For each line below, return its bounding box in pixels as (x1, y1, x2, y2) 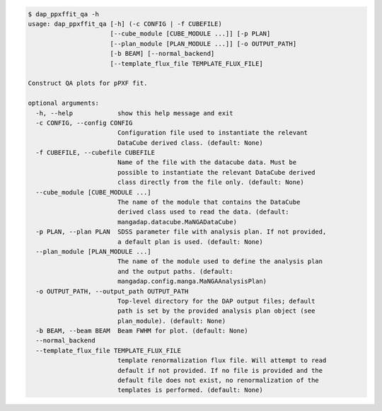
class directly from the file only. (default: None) (117, 178, 304, 187)
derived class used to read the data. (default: (117, 208, 289, 216)
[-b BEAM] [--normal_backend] (110, 50, 215, 58)
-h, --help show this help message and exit (35, 109, 233, 117)
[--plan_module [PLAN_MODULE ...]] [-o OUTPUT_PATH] (110, 40, 297, 47)
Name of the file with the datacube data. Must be (117, 158, 297, 166)
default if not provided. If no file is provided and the (117, 366, 323, 374)
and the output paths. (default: (117, 267, 233, 275)
